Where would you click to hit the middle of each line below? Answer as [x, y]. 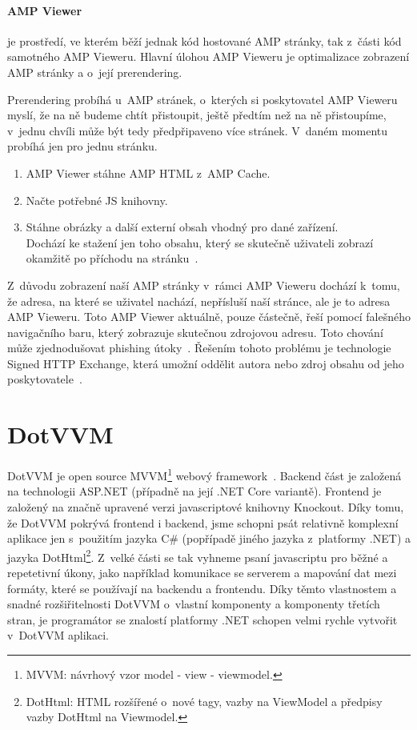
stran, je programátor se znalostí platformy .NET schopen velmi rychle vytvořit [202, 619]
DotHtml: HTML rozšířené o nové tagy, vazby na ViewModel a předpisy [204, 701]
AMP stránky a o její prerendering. [95, 72]
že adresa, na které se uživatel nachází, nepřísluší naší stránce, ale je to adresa [199, 301]
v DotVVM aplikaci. [58, 635]
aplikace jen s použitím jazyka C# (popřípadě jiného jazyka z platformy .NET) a [209, 538]
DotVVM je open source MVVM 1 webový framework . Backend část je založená [204, 474]
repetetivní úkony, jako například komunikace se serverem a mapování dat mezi [202, 573]
